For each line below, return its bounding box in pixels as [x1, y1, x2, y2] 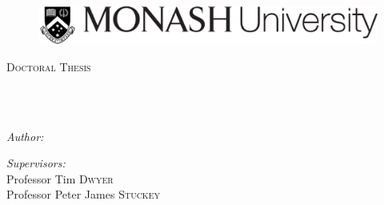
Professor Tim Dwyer [6, 170, 114, 187]
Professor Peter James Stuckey [6, 186, 160, 203]
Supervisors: [6, 155, 66, 171]
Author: [6, 127, 44, 144]
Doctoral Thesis [6, 58, 91, 74]
